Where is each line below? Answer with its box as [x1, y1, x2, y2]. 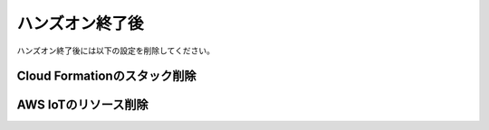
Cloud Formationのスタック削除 [16, 69, 197, 84]
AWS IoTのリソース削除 [16, 97, 149, 113]
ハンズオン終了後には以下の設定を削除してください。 [16, 45, 215, 56]
